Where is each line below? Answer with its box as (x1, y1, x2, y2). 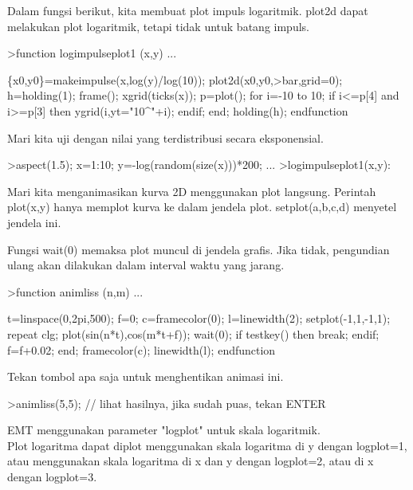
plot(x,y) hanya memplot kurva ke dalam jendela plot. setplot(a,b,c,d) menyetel (7, 198, 397, 215)
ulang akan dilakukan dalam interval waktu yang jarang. (7, 257, 285, 273)
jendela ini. (7, 214, 61, 230)
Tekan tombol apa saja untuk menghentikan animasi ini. (7, 368, 284, 385)
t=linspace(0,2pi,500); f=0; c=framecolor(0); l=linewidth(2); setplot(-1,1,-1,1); (7, 310, 391, 327)
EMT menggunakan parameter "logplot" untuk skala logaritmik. (7, 421, 321, 438)
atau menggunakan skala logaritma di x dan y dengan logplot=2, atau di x (7, 453, 374, 469)
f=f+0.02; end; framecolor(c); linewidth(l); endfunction (7, 341, 276, 358)
